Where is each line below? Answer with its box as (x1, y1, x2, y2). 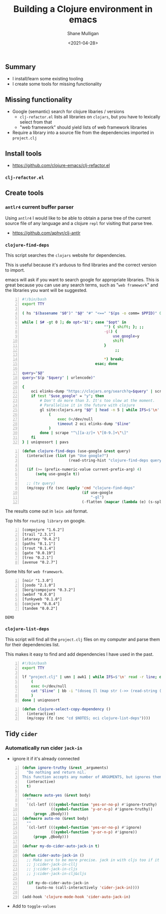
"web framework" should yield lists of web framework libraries (19, 124, 147, 130)
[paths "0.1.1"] (22, 541, 56, 546)
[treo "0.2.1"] (22, 555, 53, 560)
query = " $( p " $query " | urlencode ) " (22, 375, 95, 380)
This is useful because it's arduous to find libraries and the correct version (5, 262, 157, 268)
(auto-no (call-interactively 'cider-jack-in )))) (35, 885, 140, 890)
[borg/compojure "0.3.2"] (22, 587, 76, 593)
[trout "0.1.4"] (22, 546, 56, 551)
